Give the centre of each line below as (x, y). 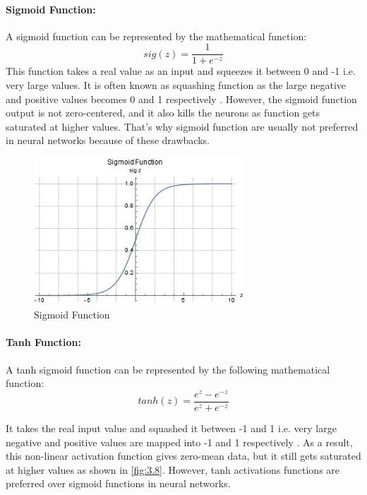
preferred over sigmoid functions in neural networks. (118, 483)
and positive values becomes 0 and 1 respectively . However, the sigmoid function (181, 99)
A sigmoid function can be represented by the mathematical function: (156, 36)
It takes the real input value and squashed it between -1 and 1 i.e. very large (171, 428)
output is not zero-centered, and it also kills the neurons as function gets (163, 113)
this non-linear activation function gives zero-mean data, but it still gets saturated (183, 456)
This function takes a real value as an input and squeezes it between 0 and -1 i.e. (181, 71)
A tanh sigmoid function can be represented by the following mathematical (168, 369)
